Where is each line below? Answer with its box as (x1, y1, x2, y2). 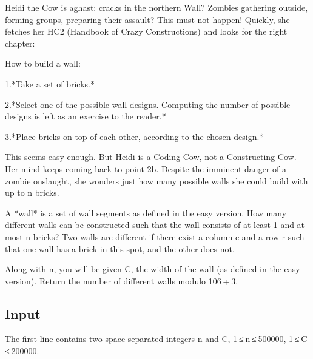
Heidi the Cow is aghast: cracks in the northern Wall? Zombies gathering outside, (5, 1, 308, 13)
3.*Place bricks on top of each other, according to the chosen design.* (5, 130, 264, 143)
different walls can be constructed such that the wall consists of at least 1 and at (5, 218, 305, 231)
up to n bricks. (5, 186, 59, 199)
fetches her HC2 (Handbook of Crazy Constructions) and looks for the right (5, 25, 288, 38)
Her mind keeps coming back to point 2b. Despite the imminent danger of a (5, 162, 286, 175)
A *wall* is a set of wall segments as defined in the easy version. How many (5, 206, 287, 219)
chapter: (5, 36, 35, 49)
